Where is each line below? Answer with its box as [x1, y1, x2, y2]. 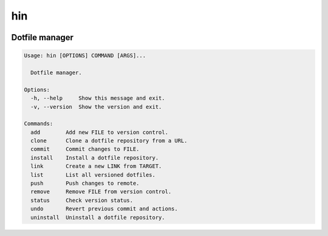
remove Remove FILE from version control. [30, 189, 172, 195]
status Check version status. [30, 196, 134, 204]
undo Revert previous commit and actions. [30, 206, 179, 212]
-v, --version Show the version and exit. [30, 103, 162, 110]
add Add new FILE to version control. [30, 128, 168, 136]
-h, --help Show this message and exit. [30, 95, 165, 102]
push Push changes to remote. [30, 180, 140, 187]
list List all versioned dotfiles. [30, 171, 156, 178]
